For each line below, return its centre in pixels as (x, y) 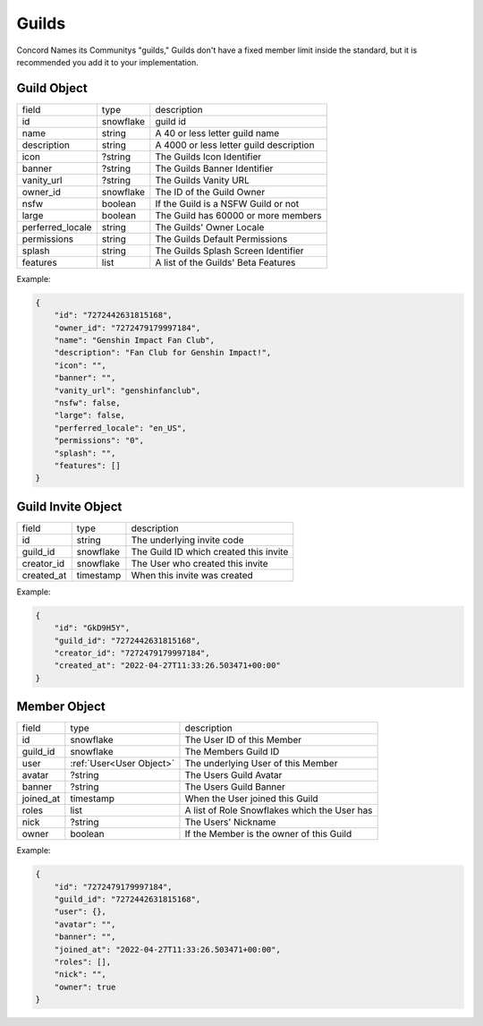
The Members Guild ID (232, 752)
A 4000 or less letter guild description (235, 145)
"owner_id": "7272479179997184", (127, 328)
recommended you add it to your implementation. (107, 62)
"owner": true (85, 987)
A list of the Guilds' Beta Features (225, 262)
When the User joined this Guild (251, 799)
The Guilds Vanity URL (202, 180)
